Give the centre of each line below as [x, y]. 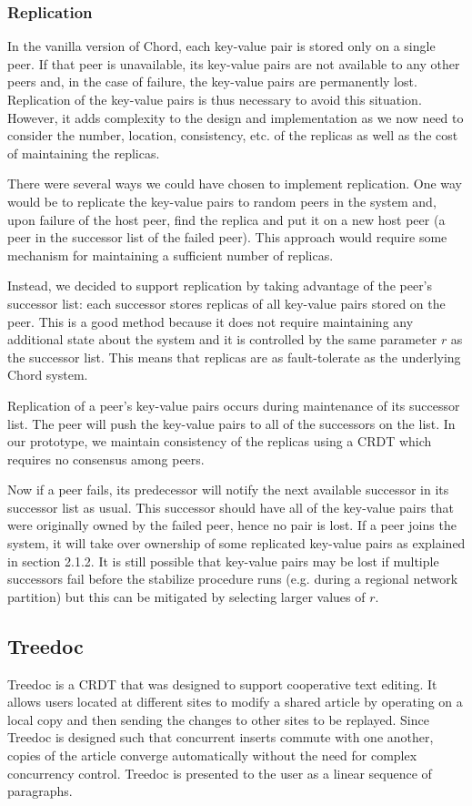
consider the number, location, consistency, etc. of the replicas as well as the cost [233, 135]
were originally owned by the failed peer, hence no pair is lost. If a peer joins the [232, 525]
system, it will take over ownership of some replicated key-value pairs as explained [236, 543]
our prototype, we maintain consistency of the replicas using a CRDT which [220, 441]
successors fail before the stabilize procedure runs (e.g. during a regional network [233, 579]
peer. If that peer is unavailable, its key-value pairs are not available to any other [234, 63]
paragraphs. [40, 791]
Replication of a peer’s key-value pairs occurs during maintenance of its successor [234, 405]
